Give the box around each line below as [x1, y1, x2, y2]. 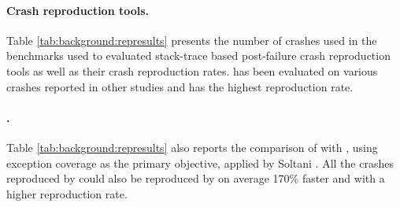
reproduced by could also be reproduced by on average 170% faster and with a [6, 170, 385, 187]
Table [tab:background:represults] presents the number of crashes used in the [6, 31, 377, 48]
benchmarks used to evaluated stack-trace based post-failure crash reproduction [6, 47, 391, 64]
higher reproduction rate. [6, 185, 128, 201]
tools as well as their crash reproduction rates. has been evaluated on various [6, 62, 378, 79]
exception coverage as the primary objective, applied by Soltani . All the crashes [6, 154, 394, 171]
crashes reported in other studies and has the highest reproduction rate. [6, 78, 354, 94]
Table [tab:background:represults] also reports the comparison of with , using [6, 139, 378, 155]
